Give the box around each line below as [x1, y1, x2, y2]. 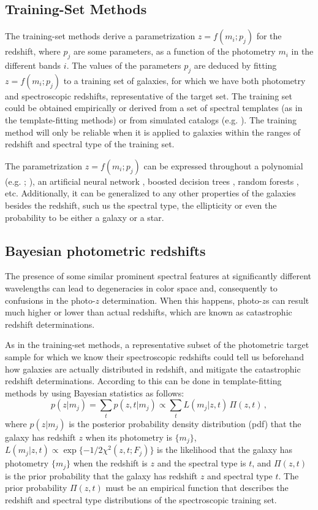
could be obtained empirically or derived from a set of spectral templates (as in [5, 101, 303, 114]
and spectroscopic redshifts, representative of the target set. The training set [5, 89, 292, 102]
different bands [5, 59, 61, 71]
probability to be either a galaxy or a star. [5, 211, 164, 223]
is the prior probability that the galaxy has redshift [5, 469, 198, 482]
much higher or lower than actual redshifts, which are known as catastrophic [5, 306, 292, 319]
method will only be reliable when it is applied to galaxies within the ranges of [5, 125, 301, 138]
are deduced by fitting [194, 59, 277, 71]
